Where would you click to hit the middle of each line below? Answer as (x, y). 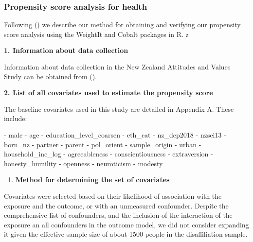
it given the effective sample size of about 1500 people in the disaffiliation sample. (126, 234)
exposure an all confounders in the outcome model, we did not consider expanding (126, 224)
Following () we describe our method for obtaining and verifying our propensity (122, 25)
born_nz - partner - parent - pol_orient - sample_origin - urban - (103, 144)
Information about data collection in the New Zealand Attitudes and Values (117, 67)
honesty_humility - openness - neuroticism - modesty (83, 163)
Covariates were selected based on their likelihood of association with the (113, 196)
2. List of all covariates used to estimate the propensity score (108, 93)
